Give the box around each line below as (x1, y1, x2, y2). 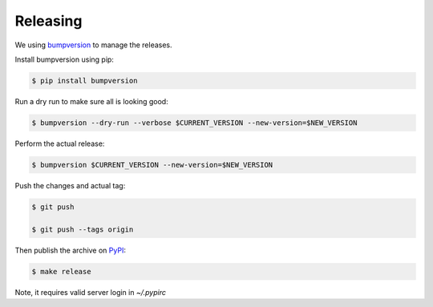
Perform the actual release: (14, 139, 105, 148)
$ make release (31, 267, 91, 276)
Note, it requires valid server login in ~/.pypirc (14, 287, 166, 297)
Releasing (14, 12, 83, 30)
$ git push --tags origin (31, 224, 134, 234)
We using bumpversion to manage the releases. (14, 40, 172, 50)
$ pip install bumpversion (31, 76, 138, 85)
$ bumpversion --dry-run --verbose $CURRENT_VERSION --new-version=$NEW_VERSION (31, 118, 358, 127)
